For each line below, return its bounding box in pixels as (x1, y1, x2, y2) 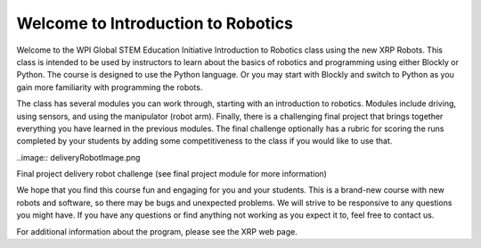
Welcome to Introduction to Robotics (16, 13, 294, 33)
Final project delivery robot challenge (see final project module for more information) (16, 169, 327, 179)
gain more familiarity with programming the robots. (16, 81, 203, 93)
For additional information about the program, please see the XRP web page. (16, 226, 298, 236)
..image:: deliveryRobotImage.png (16, 152, 141, 162)
